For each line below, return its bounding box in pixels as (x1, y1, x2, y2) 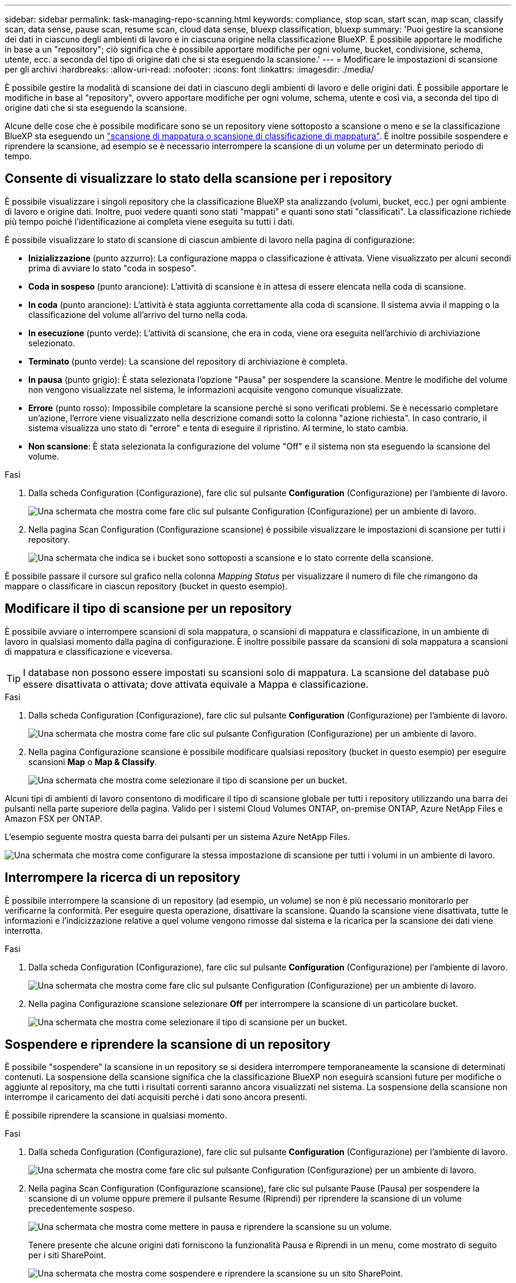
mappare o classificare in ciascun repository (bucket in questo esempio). (5, 580, 287, 591)
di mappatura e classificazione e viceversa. (5, 646, 173, 657)
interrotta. (5, 925, 43, 936)
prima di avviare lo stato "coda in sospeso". (28, 262, 197, 273)
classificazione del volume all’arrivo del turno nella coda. (28, 309, 248, 320)
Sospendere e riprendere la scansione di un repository (5, 1036, 330, 1052)
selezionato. (28, 337, 75, 348)
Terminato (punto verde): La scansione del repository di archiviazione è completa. (28, 356, 348, 366)
